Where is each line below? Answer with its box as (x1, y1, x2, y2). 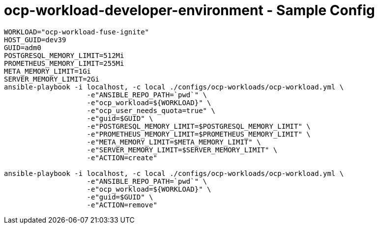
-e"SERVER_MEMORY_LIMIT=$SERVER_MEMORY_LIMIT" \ (87, 145, 278, 154)
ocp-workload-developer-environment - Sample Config (4, 2, 375, 19)
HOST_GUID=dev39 (4, 35, 66, 44)
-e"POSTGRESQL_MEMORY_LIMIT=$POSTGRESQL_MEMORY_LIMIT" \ (87, 122, 311, 130)
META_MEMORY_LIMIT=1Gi (4, 67, 91, 75)
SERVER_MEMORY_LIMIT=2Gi (4, 75, 99, 83)
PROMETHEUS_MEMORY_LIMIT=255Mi (4, 59, 124, 67)
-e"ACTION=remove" (87, 200, 157, 209)
